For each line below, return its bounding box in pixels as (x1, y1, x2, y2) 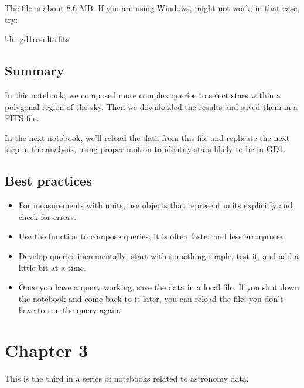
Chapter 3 (5, 338, 88, 362)
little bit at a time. (18, 261, 86, 273)
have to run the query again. (18, 304, 121, 316)
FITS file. (5, 112, 39, 124)
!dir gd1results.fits (5, 33, 69, 45)
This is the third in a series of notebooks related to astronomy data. (5, 372, 249, 384)
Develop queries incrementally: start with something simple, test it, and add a (18, 249, 299, 262)
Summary (5, 61, 64, 80)
